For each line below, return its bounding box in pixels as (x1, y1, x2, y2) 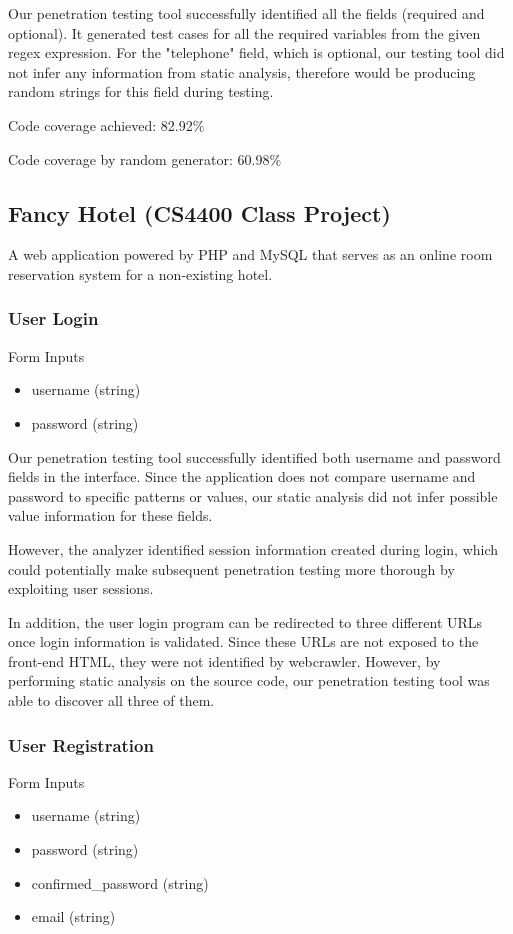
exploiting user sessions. (8, 578, 154, 599)
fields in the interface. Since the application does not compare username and (8, 466, 476, 487)
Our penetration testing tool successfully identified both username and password (8, 446, 501, 467)
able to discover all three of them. (8, 690, 215, 711)
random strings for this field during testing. (8, 81, 274, 102)
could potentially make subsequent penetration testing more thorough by (8, 558, 455, 579)
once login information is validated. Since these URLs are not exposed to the (8, 631, 479, 652)
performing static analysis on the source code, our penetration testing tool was (8, 670, 490, 691)
